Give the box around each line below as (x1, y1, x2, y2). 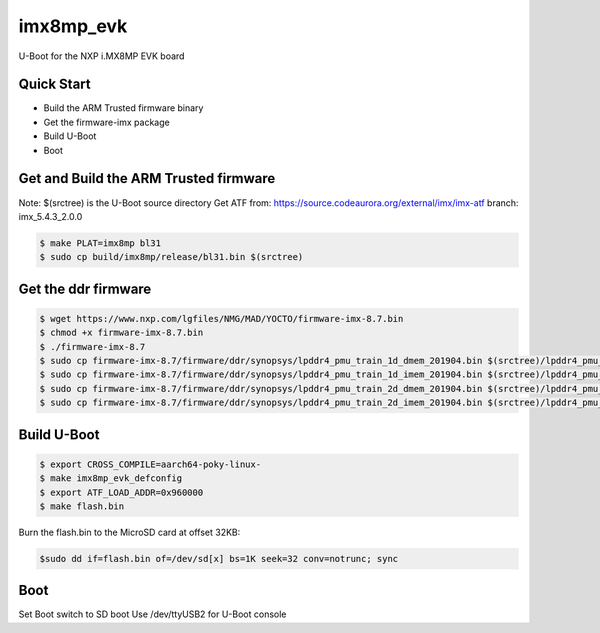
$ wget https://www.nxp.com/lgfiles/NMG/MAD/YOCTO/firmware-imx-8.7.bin (39, 313, 404, 324)
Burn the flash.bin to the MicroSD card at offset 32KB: (18, 526, 241, 538)
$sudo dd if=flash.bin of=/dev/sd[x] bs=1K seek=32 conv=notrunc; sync (39, 553, 399, 564)
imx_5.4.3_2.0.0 (18, 210, 83, 222)
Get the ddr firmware (18, 280, 152, 297)
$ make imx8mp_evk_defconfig (39, 473, 183, 484)
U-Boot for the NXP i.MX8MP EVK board (18, 50, 185, 62)
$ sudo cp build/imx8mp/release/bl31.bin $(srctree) (39, 251, 304, 263)
